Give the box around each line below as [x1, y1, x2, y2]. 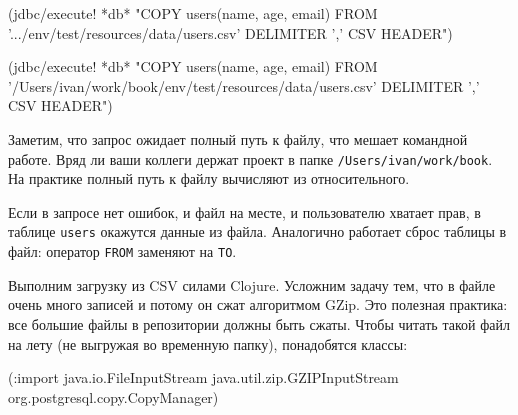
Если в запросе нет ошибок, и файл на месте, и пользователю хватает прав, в [8, 201, 481, 222]
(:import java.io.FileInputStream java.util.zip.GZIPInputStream [8, 367, 399, 388]
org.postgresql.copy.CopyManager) [8, 386, 219, 407]
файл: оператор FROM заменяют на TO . [8, 241, 237, 262]
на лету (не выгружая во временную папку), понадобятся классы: [8, 333, 408, 354]
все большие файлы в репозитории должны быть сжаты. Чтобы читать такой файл [8, 313, 510, 334]
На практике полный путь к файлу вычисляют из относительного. [8, 168, 410, 189]
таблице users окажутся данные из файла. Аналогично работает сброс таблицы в [8, 221, 507, 242]
